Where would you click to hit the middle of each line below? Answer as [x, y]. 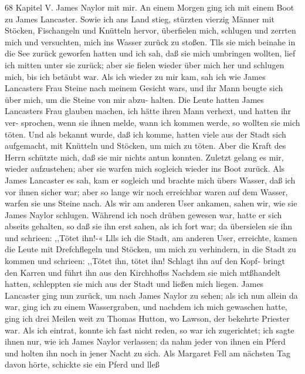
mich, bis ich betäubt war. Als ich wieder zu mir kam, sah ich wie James [135, 76]
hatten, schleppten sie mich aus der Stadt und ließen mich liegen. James [134, 284]
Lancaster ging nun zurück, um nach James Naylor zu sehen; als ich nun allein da [151, 295]
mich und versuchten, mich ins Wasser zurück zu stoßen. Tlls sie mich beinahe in [150, 41]
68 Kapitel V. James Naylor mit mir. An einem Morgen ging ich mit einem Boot [150, 7]
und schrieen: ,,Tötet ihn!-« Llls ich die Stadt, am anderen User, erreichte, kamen [151, 237]
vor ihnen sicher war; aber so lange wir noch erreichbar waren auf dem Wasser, [146, 191]
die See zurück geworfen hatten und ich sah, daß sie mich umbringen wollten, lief [150, 53]
